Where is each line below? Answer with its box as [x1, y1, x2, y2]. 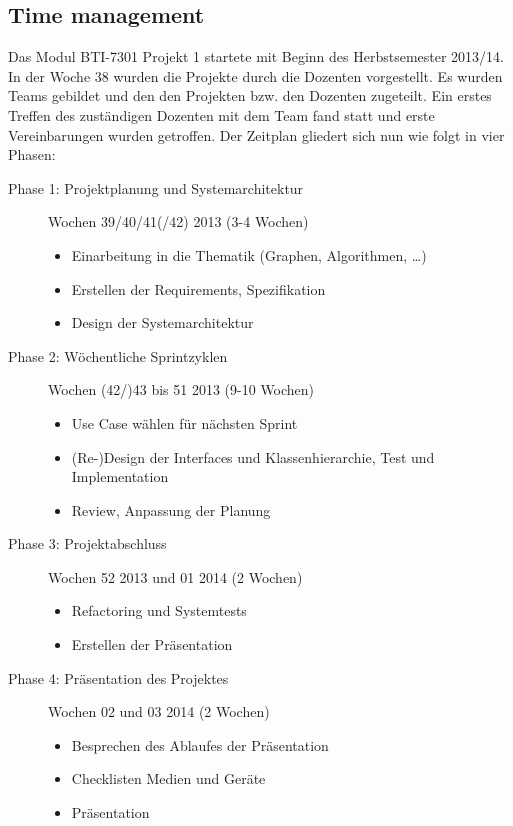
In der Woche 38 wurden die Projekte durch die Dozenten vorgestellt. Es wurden [8, 65, 503, 86]
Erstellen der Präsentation [71, 634, 233, 655]
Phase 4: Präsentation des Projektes [8, 667, 229, 688]
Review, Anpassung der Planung [71, 499, 271, 520]
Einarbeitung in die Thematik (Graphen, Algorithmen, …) [71, 244, 427, 265]
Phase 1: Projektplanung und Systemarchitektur [8, 177, 304, 198]
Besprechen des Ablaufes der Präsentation [71, 734, 329, 755]
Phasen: [8, 144, 56, 165]
